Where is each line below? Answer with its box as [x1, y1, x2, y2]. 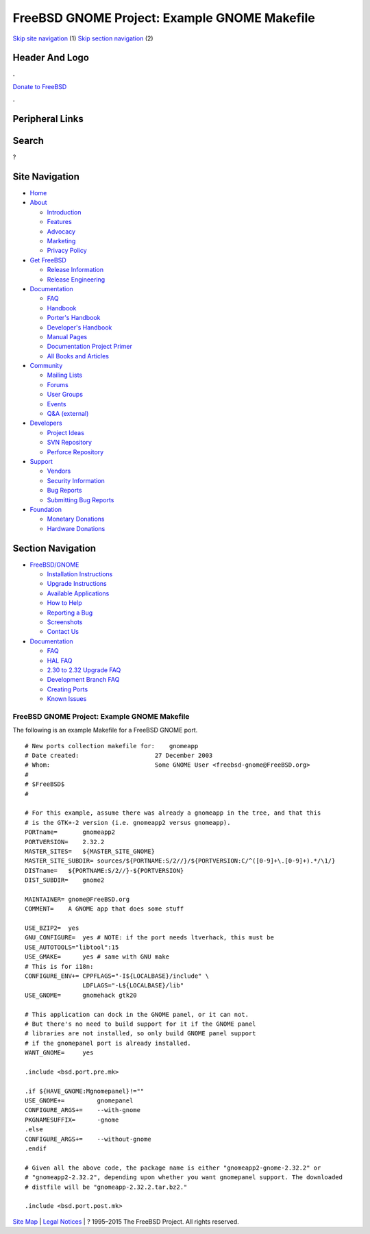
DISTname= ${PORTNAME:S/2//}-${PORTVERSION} [25, 867, 184, 874]
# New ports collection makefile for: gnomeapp [25, 742, 199, 750]
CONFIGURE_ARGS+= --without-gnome [25, 1135, 152, 1143]
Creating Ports [47, 685, 88, 693]
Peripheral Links [12, 113, 84, 125]
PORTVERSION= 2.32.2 [25, 838, 105, 846]
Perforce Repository [47, 447, 104, 456]
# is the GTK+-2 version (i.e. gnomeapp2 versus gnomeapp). [25, 819, 231, 826]
